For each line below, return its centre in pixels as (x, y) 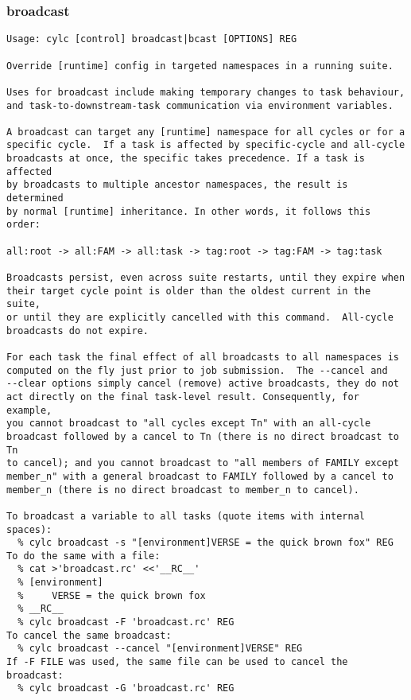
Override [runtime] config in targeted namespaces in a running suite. (200, 66)
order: (23, 225)
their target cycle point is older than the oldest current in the (189, 291)
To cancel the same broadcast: (89, 635)
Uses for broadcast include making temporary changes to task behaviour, (206, 92)
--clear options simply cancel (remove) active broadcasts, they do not (203, 384)
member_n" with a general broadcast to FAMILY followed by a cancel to (200, 476)
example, (29, 410)
